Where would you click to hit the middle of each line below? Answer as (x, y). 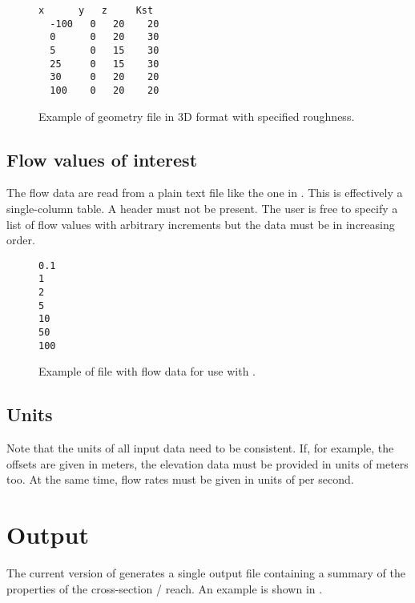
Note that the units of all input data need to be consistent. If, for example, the (200, 448)
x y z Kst (96, 10)
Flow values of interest (102, 159)
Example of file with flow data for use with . (147, 371)
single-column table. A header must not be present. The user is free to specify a (202, 208)
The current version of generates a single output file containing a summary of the (206, 573)
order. (21, 240)
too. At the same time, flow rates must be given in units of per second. (180, 479)
